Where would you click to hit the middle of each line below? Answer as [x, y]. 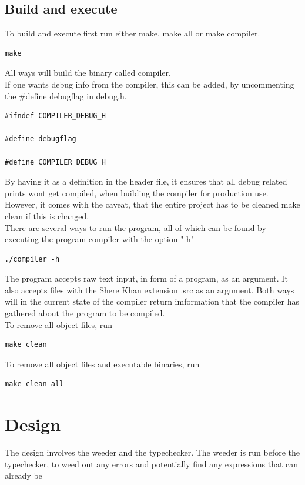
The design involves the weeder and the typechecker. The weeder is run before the [152, 452]
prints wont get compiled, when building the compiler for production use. [137, 193]
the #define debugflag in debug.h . [66, 96]
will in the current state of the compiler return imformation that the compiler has [152, 301]
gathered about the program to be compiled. [85, 313]
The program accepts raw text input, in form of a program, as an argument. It [146, 278]
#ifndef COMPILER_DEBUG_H [55, 116]
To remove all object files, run [58, 324]
